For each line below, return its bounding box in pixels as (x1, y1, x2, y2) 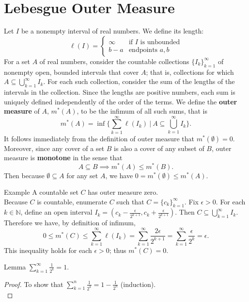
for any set (66, 170, 98, 181)
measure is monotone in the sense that (4, 152, 123, 163)
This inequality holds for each (4, 245, 92, 255)
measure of (4, 106, 40, 116)
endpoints (128, 46, 158, 53)
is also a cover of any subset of (114, 143, 204, 153)
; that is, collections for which (146, 67, 234, 77)
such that (116, 196, 144, 206)
